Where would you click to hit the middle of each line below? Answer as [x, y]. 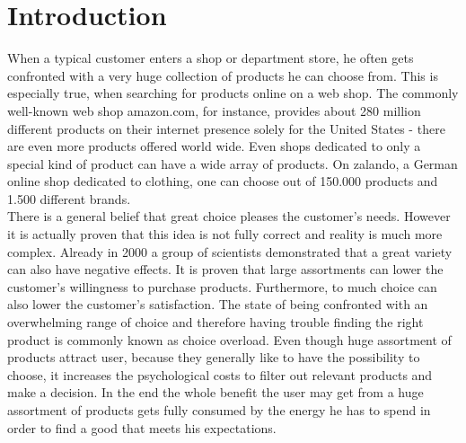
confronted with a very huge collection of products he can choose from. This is [223, 75]
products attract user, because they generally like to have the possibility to [214, 357]
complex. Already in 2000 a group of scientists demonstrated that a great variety [230, 251]
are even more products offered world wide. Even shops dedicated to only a [214, 146]
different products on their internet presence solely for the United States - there [226, 128]
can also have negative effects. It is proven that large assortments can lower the [225, 269]
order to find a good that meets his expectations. [142, 427]
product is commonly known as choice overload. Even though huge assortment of [229, 339]
